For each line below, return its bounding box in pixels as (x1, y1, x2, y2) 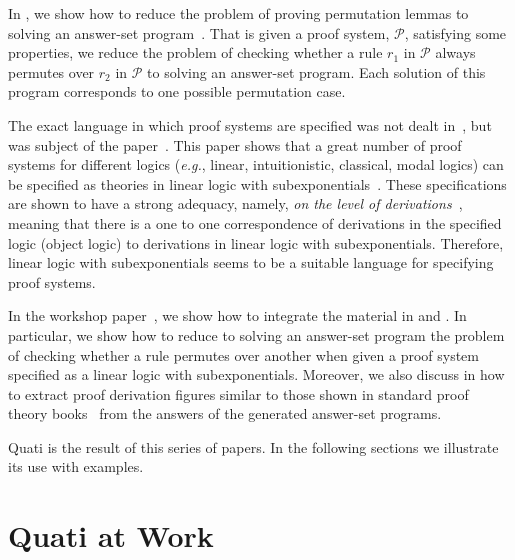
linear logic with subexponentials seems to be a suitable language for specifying (8, 252, 494, 273)
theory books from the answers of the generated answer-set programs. (8, 403, 442, 424)
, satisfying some (404, 22, 507, 43)
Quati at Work (8, 515, 214, 556)
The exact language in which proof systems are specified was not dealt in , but (8, 114, 492, 135)
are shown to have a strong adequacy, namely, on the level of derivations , (8, 193, 463, 214)
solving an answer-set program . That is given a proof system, (8, 22, 390, 43)
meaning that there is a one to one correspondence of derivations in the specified (8, 212, 502, 233)
